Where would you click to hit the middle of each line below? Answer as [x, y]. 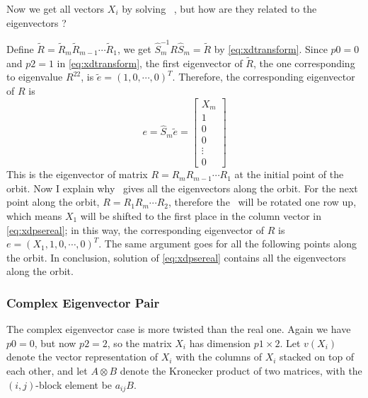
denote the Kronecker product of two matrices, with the [241, 370]
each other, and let [47, 370]
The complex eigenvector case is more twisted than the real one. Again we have [179, 329]
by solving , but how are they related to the [219, 8]
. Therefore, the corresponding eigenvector [264, 77]
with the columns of [219, 357]
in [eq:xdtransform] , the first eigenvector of [150, 63]
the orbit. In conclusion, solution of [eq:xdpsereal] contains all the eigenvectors [176, 257]
